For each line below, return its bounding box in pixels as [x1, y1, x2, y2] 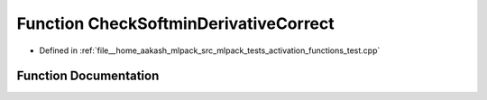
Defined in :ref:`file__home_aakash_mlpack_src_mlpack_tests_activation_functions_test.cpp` [39, 45, 381, 56]
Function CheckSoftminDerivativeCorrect [16, 14, 335, 33]
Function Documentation [16, 68, 160, 84]
